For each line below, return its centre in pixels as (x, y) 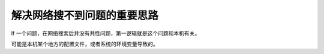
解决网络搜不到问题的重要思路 (85, 15)
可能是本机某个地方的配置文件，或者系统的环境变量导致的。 (85, 44)
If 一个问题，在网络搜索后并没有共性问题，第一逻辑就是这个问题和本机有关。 (106, 33)
